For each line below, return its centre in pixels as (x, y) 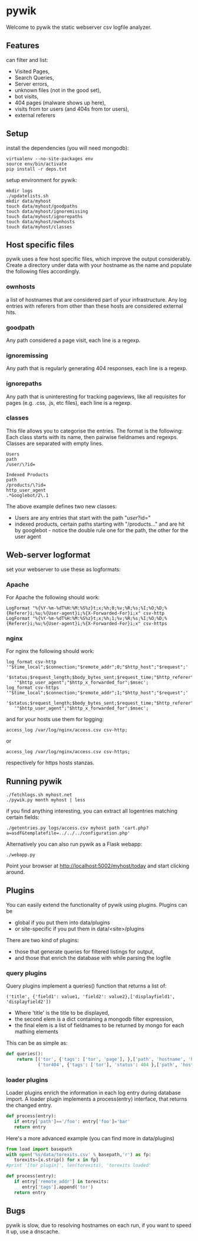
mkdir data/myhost (29, 201)
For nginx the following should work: (50, 651)
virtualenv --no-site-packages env (50, 159)
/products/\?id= (26, 485)
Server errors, (32, 84)
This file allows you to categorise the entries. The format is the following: (95, 431)
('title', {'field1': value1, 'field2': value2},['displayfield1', (91, 997)
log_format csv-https (33, 688)
